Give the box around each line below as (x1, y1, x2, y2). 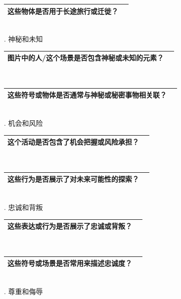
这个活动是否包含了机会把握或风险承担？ (7, 137, 139, 147)
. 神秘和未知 (4, 34, 43, 44)
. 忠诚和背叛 (4, 202, 43, 212)
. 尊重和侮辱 (4, 286, 43, 297)
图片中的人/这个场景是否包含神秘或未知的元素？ (7, 52, 164, 63)
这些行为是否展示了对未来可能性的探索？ (7, 174, 139, 184)
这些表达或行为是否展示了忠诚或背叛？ (7, 221, 132, 231)
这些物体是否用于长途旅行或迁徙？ (7, 5, 118, 16)
